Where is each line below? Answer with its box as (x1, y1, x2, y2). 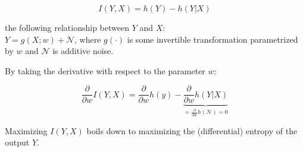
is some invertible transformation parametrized (127, 33, 298, 45)
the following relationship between (5, 21, 129, 33)
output (5, 136, 30, 148)
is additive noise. (52, 45, 114, 57)
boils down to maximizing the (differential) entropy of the (86, 124, 298, 137)
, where (74, 33, 101, 45)
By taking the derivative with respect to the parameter (5, 64, 205, 77)
